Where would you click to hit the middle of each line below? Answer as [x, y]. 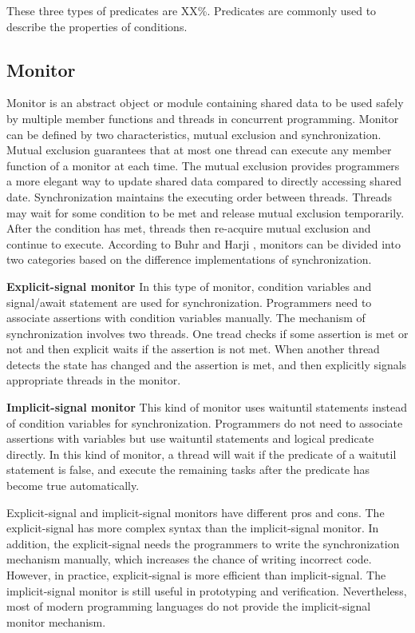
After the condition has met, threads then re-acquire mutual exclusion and [189, 228]
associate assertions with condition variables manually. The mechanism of [186, 318]
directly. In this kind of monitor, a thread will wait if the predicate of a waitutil [202, 454]
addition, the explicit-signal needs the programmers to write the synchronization [203, 543]
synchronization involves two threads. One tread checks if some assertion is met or [207, 333]
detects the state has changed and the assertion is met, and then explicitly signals [207, 364]
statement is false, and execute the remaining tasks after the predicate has [188, 470]
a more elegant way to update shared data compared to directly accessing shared [204, 181]
